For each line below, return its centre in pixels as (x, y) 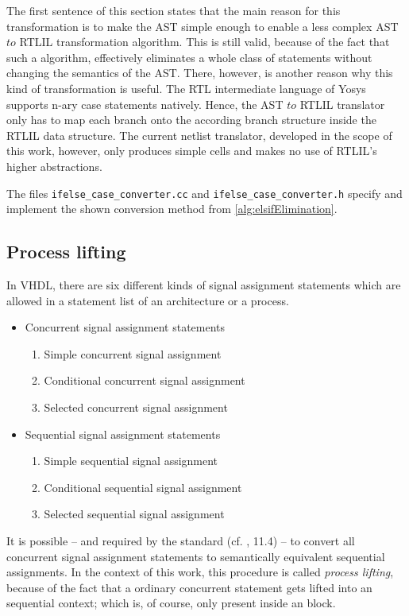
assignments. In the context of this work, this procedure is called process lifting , (200, 572)
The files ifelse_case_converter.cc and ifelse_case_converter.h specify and (204, 193)
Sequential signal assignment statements (123, 434)
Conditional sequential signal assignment (143, 487)
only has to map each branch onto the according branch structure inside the (191, 120)
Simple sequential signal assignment (131, 461)
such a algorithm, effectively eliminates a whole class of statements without (189, 57)
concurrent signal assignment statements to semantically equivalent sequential (196, 556)
